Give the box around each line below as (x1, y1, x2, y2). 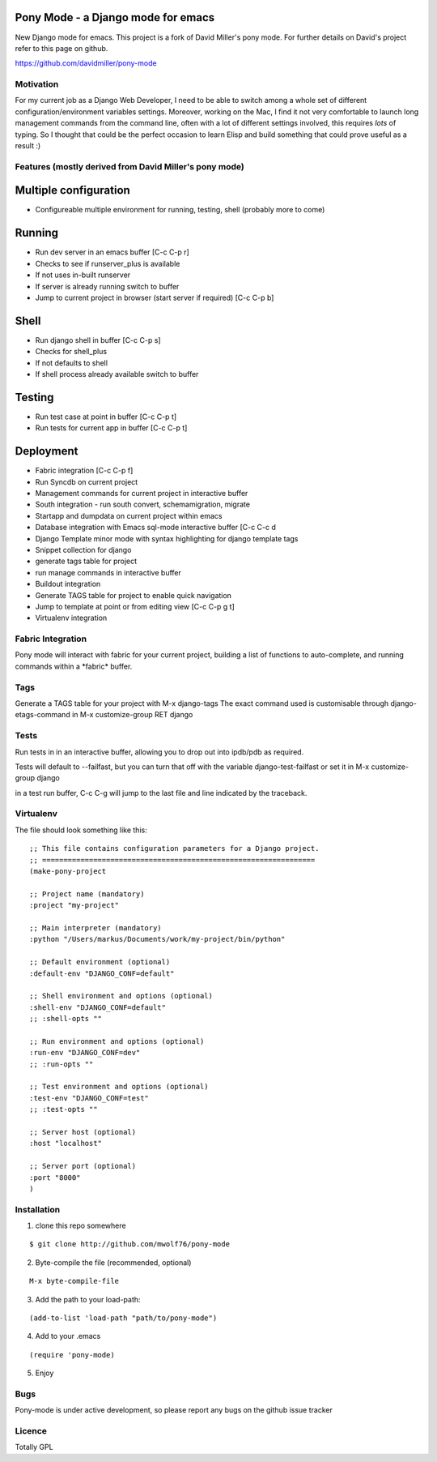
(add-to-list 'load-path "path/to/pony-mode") (29, 1314, 218, 1323)
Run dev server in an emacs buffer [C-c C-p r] (35, 247, 189, 257)
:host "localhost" (29, 1139, 103, 1148)
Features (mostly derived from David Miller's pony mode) (15, 160, 244, 172)
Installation (15, 1203, 61, 1215)
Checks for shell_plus (35, 347, 108, 357)
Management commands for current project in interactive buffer (35, 489, 248, 498)
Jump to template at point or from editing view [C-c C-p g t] (35, 601, 235, 611)
